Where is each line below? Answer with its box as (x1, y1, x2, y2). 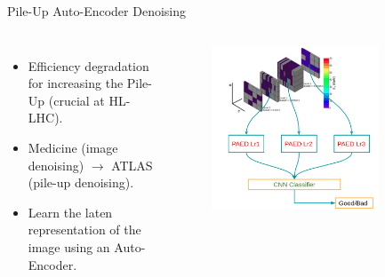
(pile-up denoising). (28, 173, 134, 192)
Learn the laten (28, 202, 113, 221)
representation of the (28, 220, 141, 239)
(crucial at (48, 91, 105, 109)
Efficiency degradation (28, 56, 149, 75)
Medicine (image (28, 138, 118, 156)
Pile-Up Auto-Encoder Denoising (7, 2, 186, 20)
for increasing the (28, 74, 124, 92)
